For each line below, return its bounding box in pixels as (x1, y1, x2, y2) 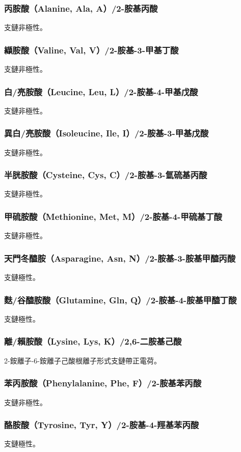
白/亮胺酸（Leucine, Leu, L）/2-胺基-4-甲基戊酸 (4, 85, 198, 98)
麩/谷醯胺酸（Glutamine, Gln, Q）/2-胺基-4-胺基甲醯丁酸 (4, 293, 237, 306)
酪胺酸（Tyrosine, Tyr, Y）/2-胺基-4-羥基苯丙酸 (4, 418, 199, 431)
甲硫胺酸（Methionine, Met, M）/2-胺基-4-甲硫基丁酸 (4, 210, 222, 222)
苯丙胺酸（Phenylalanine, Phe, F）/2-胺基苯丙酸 (4, 377, 202, 389)
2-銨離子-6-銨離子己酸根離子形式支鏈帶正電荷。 (4, 355, 161, 365)
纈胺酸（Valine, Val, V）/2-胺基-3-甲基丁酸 (4, 43, 179, 56)
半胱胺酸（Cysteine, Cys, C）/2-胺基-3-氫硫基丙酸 (4, 168, 207, 181)
